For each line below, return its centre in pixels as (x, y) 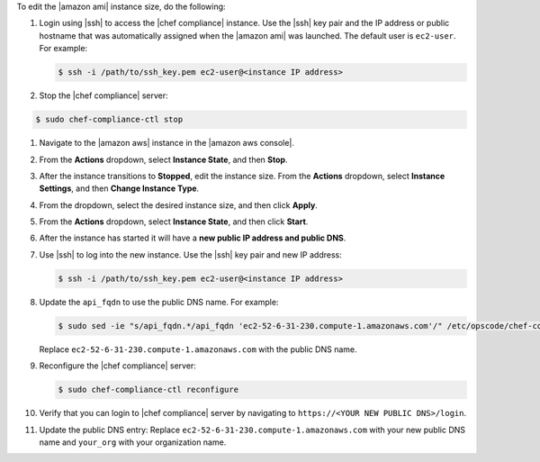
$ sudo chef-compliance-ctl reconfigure (148, 390)
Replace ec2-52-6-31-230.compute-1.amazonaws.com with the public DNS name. (198, 349)
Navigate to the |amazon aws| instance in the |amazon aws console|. (166, 143)
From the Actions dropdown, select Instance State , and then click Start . (174, 222)
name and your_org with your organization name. (133, 442)
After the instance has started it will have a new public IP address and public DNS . (193, 238)
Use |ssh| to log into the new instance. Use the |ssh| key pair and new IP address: (190, 254)
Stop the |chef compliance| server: (103, 95)
